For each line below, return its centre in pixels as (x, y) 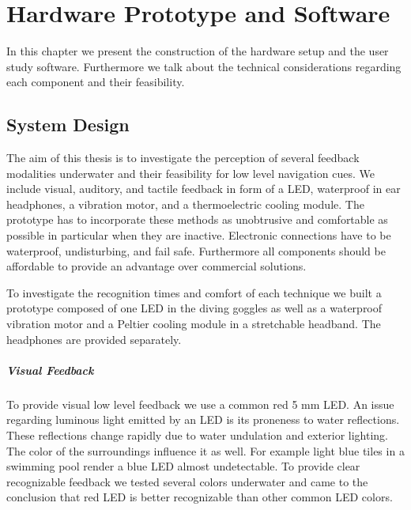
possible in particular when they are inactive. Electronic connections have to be (199, 235)
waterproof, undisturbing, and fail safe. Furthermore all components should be (196, 250)
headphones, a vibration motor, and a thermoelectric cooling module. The (185, 204)
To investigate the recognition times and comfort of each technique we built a (194, 292)
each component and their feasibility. (96, 82)
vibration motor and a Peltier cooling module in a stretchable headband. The (194, 324)
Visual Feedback (50, 370)
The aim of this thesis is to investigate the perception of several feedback (183, 158)
